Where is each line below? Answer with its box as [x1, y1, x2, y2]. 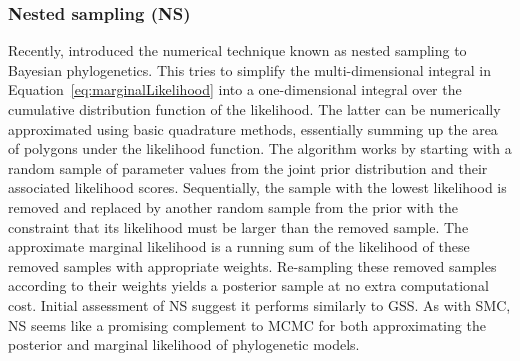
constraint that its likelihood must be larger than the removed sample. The [8, 216, 469, 237]
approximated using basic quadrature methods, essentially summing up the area [8, 118, 498, 139]
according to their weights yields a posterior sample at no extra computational [8, 275, 489, 296]
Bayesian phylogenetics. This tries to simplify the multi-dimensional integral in [8, 59, 491, 80]
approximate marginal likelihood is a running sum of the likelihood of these [8, 236, 470, 257]
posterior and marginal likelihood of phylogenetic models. [8, 334, 360, 355]
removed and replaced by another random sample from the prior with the [8, 196, 458, 217]
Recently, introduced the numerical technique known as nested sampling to [8, 40, 467, 61]
